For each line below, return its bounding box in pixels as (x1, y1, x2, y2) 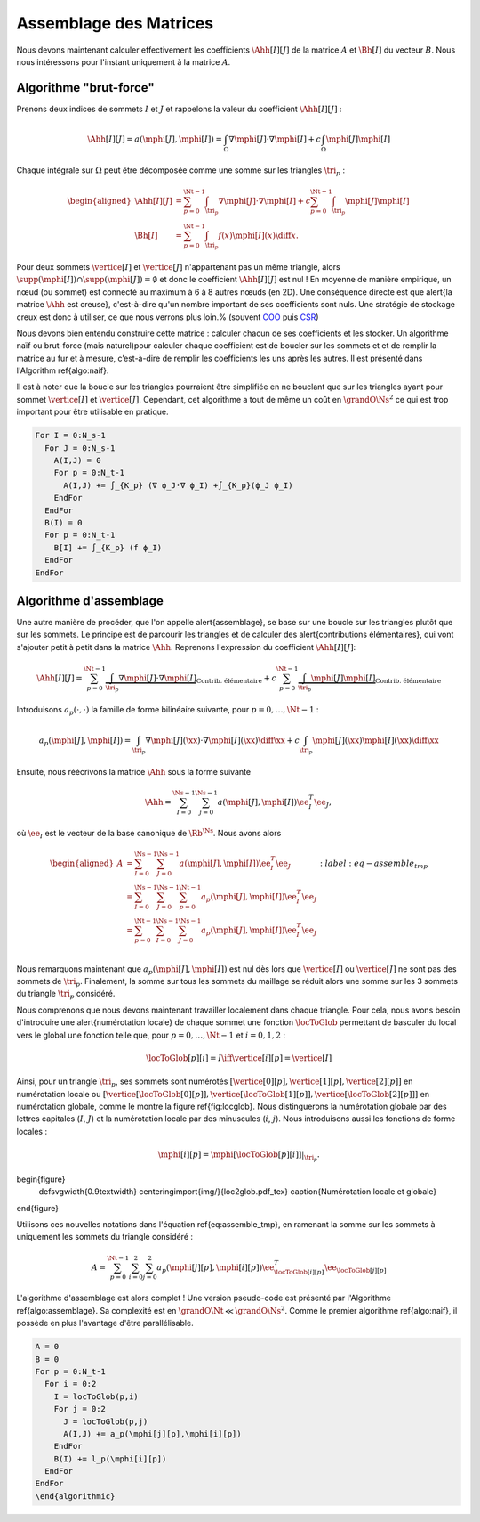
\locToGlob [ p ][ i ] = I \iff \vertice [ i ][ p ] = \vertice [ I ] (145, 1053, 332, 1063)
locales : (16, 1126, 48, 1136)
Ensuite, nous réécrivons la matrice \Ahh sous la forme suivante (16, 767, 252, 777)
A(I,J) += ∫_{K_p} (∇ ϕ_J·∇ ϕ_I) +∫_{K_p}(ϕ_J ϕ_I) (63, 480, 293, 490)
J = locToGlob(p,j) (63, 1416, 148, 1427)
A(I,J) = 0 (53, 455, 101, 466)
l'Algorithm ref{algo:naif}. (16, 365, 109, 376)
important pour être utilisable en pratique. (16, 406, 169, 418)
